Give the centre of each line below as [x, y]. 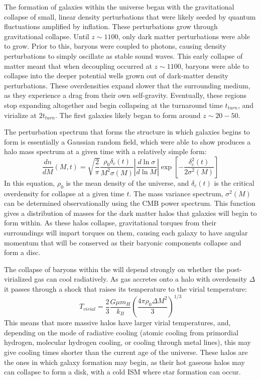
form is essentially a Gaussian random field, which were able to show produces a [127, 141]
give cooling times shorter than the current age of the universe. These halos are [126, 352]
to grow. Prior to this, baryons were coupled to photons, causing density [115, 46]
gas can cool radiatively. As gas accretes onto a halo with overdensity [141, 279]
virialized [18, 279]
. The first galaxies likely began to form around [128, 115]
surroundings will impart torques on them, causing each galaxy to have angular [126, 233]
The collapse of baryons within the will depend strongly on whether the [114, 269]
